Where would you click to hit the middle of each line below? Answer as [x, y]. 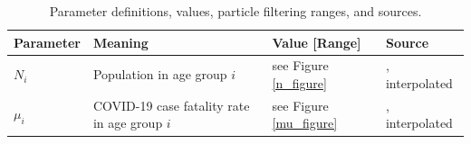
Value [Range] [317, 42]
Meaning [120, 42]
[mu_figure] [305, 123]
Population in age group [160, 74]
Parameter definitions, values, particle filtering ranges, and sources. [235, 11]
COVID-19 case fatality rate [171, 105]
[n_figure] [299, 83]
